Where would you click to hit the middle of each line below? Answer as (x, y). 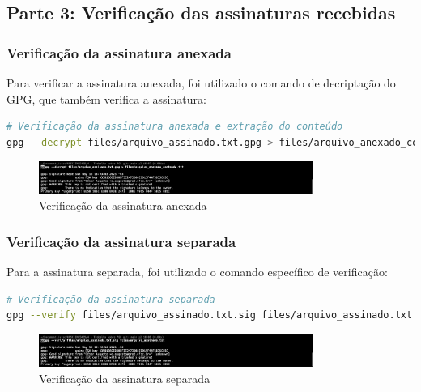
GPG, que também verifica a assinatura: (106, 98)
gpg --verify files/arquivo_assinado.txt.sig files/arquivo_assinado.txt (210, 315)
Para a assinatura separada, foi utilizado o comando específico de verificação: (197, 272)
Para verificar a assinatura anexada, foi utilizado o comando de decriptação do (201, 83)
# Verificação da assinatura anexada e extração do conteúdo (175, 127)
